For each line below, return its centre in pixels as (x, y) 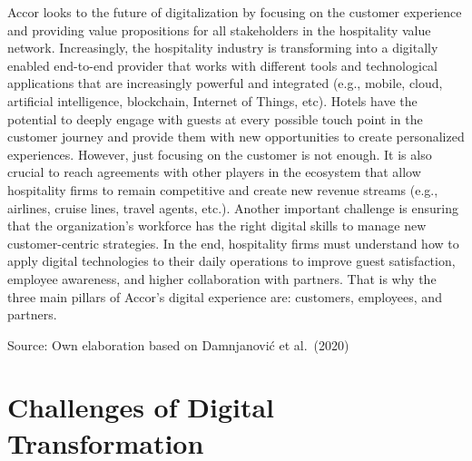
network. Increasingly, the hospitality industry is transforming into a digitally (223, 48)
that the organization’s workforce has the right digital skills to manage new (217, 226)
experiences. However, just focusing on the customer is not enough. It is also (220, 154)
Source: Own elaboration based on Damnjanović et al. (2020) (178, 344)
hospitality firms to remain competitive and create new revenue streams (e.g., (223, 189)
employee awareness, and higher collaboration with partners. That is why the (222, 278)
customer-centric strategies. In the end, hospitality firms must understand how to (233, 243)
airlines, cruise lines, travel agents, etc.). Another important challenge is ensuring (233, 207)
